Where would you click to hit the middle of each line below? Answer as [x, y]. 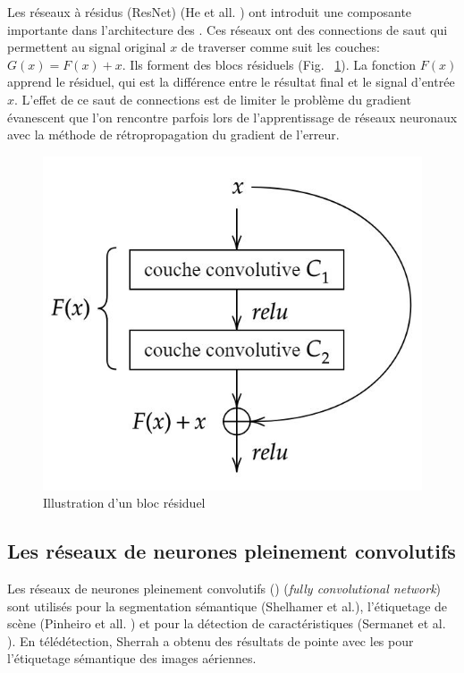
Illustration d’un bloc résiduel [124, 503]
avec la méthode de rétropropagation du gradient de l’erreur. [173, 135]
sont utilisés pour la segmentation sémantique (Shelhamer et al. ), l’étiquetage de [228, 606]
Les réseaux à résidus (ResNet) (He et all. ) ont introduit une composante [210, 12]
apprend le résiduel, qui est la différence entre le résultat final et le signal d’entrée [231, 82]
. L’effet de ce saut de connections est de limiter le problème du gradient [213, 99]
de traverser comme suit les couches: [280, 47]
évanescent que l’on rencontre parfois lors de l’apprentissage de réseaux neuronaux [232, 117]
